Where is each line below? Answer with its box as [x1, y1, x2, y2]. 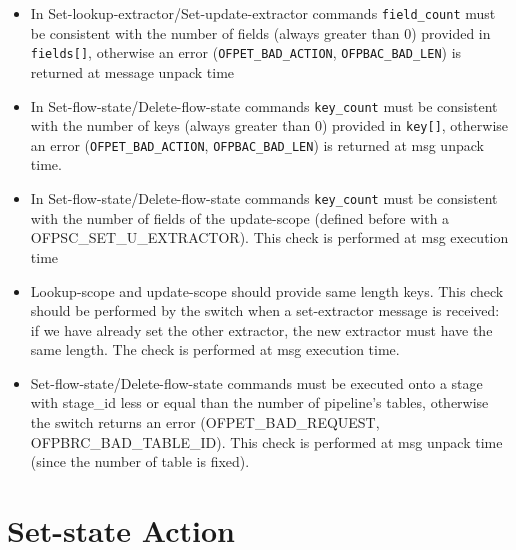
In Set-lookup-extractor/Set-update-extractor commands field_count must [30, 3, 496, 23]
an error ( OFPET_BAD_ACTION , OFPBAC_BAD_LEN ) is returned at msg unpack [30, 134, 484, 155]
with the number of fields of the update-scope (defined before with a [30, 207, 450, 228]
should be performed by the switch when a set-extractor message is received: [30, 300, 500, 321]
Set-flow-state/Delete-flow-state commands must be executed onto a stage [30, 372, 483, 393]
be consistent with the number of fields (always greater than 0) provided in [30, 22, 491, 43]
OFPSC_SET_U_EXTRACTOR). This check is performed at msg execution [30, 227, 509, 248]
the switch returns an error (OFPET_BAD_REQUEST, [30, 412, 380, 433]
